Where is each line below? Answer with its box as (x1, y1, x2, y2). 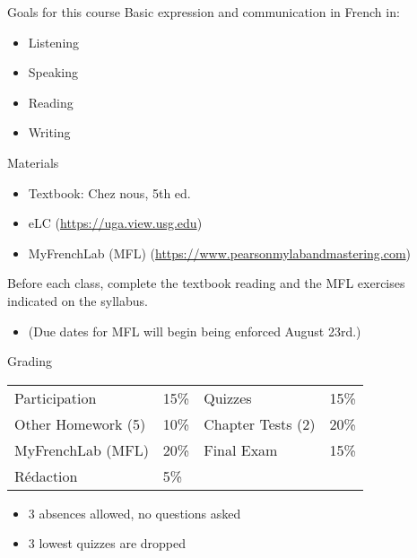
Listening (28, 32, 80, 51)
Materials (7, 153, 59, 171)
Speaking (28, 63, 79, 82)
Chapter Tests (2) (204, 413, 316, 434)
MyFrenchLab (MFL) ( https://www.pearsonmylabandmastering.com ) (28, 243, 412, 262)
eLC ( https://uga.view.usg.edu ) (28, 214, 203, 232)
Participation (14, 387, 97, 408)
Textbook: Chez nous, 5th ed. (28, 183, 191, 202)
